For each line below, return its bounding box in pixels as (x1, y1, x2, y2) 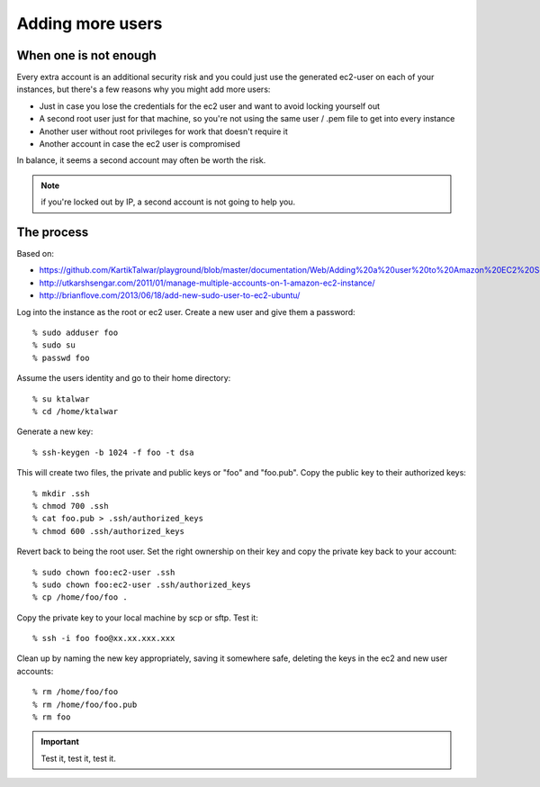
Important (40, 737, 80, 747)
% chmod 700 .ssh (32, 501, 109, 511)
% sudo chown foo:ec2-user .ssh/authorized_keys (32, 579, 251, 590)
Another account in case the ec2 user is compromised (39, 139, 240, 149)
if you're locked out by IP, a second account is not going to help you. (40, 196, 296, 207)
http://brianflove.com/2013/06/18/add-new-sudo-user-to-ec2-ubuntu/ (39, 290, 301, 301)
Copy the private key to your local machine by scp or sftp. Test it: (16, 612, 258, 623)
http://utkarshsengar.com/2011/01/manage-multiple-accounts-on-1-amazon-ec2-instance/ (39, 277, 375, 288)
